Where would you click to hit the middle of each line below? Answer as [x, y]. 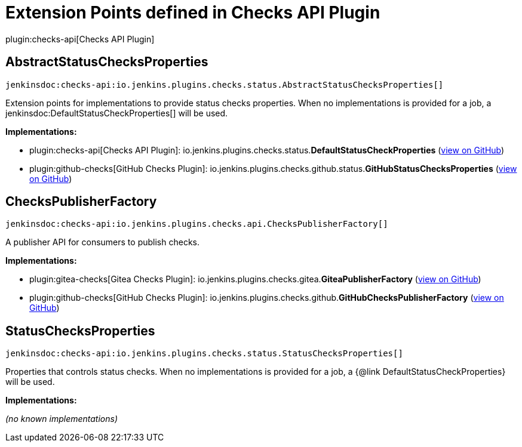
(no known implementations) [62, 419]
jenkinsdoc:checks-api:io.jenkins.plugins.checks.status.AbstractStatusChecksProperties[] [225, 84]
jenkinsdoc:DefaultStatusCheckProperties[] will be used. [117, 113]
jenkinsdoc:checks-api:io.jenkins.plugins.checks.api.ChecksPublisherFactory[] [197, 224]
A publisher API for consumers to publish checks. [102, 242]
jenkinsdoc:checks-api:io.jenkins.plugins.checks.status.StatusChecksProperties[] [204, 354]
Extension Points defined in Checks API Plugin [193, 13]
